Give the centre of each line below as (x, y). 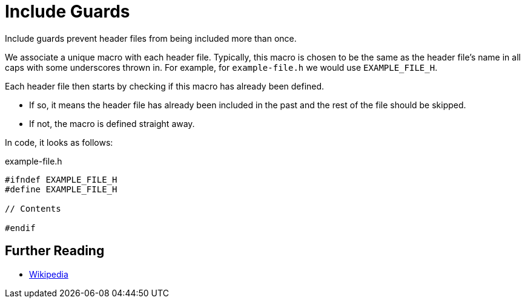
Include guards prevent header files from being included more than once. (151, 38)
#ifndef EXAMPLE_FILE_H (61, 179)
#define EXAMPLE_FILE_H (61, 189)
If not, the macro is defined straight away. (112, 123)
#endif (20, 228)
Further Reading (55, 251)
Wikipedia (49, 274)
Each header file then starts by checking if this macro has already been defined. (165, 86)
